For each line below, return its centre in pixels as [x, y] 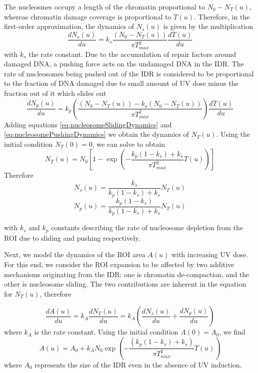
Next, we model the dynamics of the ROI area [75, 254]
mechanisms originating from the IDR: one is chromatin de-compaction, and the [127, 274]
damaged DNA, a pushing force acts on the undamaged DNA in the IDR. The [124, 64]
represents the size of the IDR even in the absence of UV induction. [138, 364]
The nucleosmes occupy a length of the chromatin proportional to [104, 6]
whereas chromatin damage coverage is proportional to [88, 16]
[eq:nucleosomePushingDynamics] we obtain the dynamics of [96, 134]
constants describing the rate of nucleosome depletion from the [147, 227]
